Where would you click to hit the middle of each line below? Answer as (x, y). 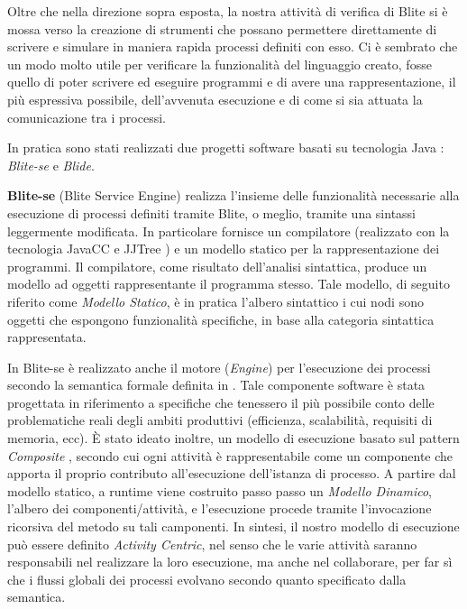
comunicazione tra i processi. (87, 117)
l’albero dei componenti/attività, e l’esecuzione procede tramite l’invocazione (220, 508)
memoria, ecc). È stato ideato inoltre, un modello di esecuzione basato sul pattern (233, 438)
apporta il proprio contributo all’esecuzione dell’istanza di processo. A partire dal (232, 473)
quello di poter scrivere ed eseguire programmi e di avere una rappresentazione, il (232, 82)
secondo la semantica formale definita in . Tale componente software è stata (216, 385)
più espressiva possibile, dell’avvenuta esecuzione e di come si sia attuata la (215, 99)
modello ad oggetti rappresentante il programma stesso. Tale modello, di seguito (229, 284)
